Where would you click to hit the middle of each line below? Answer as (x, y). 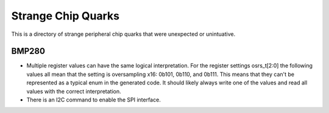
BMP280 (28, 51)
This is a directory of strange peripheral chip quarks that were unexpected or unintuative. (123, 34)
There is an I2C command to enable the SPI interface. (94, 100)
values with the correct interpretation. (74, 91)
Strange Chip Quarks (65, 16)
